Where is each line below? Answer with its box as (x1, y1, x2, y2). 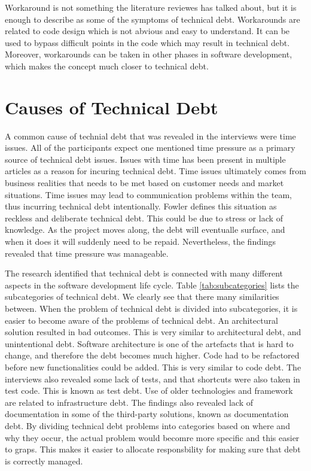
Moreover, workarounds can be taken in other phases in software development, (5, 48, 292, 60)
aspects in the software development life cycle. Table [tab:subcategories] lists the (5, 278, 299, 291)
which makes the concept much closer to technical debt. (5, 59, 209, 72)
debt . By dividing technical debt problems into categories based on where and (5, 419, 290, 432)
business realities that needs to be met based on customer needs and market (5, 177, 284, 189)
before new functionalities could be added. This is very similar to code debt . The (5, 360, 301, 373)
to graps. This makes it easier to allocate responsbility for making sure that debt (5, 443, 301, 455)
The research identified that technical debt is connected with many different (5, 267, 283, 279)
